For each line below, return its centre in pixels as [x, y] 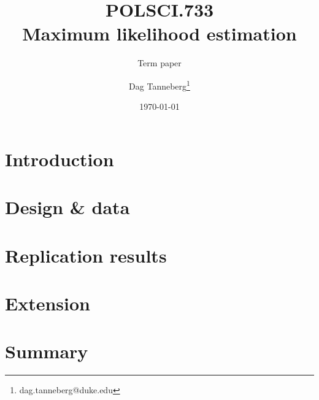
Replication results [86, 255]
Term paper [159, 63]
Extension [48, 303]
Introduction [60, 159]
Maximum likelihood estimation [159, 33]
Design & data [67, 207]
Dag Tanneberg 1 [159, 85]
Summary [47, 351]
